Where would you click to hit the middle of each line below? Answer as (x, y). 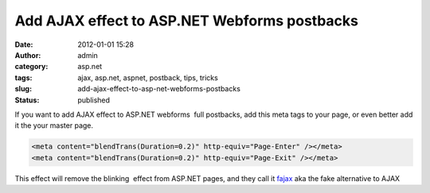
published (94, 100)
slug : (23, 89)
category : (31, 67)
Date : (24, 44)
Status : (27, 100)
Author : (28, 55)
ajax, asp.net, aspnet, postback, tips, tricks (148, 77)
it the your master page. (54, 125)
